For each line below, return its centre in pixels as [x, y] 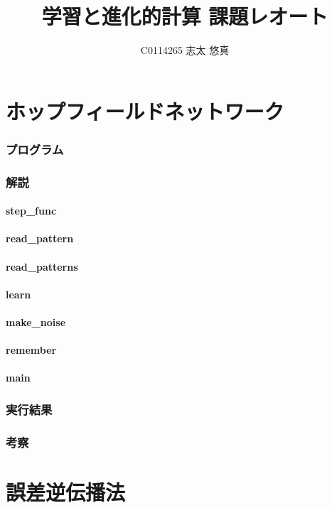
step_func [31, 211]
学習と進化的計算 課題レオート [185, 16]
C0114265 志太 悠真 [185, 50]
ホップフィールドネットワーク [145, 110]
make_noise [36, 321]
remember [31, 350]
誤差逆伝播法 [66, 491]
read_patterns [42, 266]
